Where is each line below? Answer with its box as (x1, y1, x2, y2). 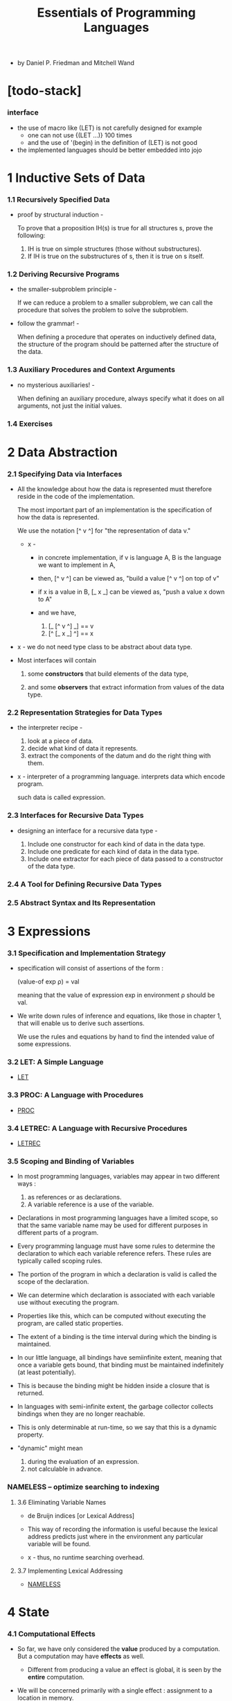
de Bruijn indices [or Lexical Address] (27, 1511, 135, 1520)
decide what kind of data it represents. (27, 744, 139, 753)
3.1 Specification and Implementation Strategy (7, 948, 166, 958)
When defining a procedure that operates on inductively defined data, (17, 333, 217, 341)
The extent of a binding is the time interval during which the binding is (17, 1333, 217, 1341)
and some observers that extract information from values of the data (27, 683, 225, 692)
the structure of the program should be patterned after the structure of (17, 340, 220, 348)
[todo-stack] (7, 83, 82, 99)
